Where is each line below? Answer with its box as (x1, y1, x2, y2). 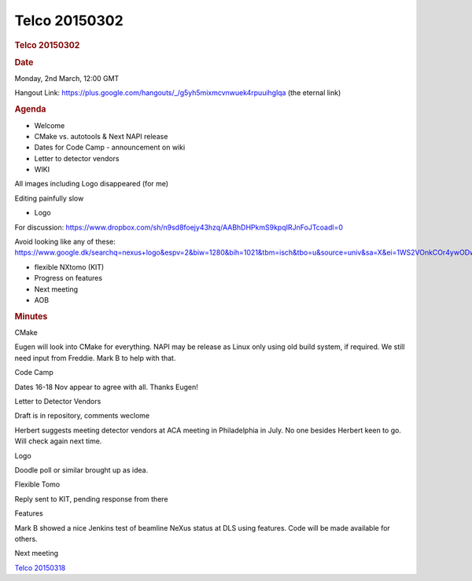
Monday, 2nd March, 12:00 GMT (14, 74, 120, 83)
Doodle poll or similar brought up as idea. (14, 465, 149, 475)
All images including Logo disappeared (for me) (14, 179, 169, 189)
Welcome (34, 120, 65, 130)
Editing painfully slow (14, 193, 84, 203)
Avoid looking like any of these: (14, 237, 116, 247)
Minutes (14, 311, 48, 322)
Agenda (14, 104, 46, 115)
